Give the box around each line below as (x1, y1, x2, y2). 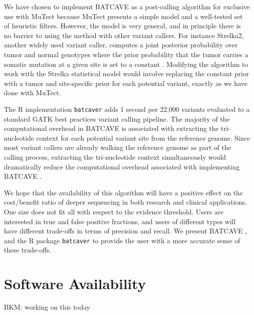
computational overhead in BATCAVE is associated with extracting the (4, 123, 219, 133)
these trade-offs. (4, 245, 52, 255)
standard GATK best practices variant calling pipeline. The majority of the (4, 113, 230, 124)
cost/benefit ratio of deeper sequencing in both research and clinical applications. (4, 197, 247, 207)
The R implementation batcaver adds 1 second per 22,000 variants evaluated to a (4, 104, 250, 114)
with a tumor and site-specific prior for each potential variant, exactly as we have (4, 78, 248, 88)
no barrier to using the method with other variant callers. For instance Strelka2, (4, 30, 244, 40)
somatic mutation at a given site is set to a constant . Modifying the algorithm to (4, 59, 248, 69)
